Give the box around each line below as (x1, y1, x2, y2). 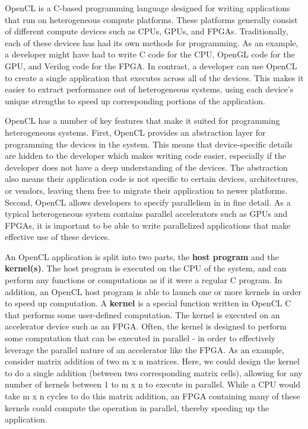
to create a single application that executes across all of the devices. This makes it (5, 71, 304, 84)
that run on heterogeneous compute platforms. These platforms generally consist (5, 13, 298, 25)
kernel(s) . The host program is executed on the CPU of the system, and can (5, 262, 287, 274)
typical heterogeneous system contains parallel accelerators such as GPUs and (5, 207, 288, 220)
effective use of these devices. (5, 230, 110, 243)
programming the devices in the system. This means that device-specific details (5, 137, 293, 150)
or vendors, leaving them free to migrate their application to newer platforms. (5, 184, 288, 196)
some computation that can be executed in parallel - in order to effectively (5, 332, 275, 344)
